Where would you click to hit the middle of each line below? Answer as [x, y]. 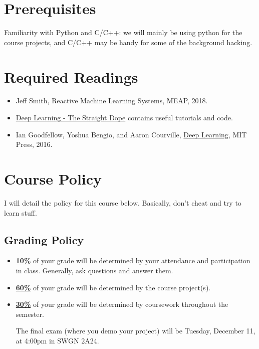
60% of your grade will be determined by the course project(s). [113, 287]
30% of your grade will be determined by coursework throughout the [122, 304]
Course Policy [53, 179]
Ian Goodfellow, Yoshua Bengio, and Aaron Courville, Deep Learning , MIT [131, 134]
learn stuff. [21, 212]
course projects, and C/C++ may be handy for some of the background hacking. [128, 42]
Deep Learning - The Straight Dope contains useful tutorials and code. [124, 118]
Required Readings [71, 76]
